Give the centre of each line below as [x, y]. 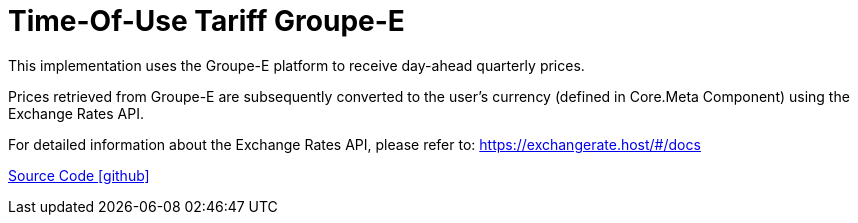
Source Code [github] [79, 175]
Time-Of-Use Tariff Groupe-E [206, 21]
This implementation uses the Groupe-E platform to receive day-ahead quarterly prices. [296, 65]
